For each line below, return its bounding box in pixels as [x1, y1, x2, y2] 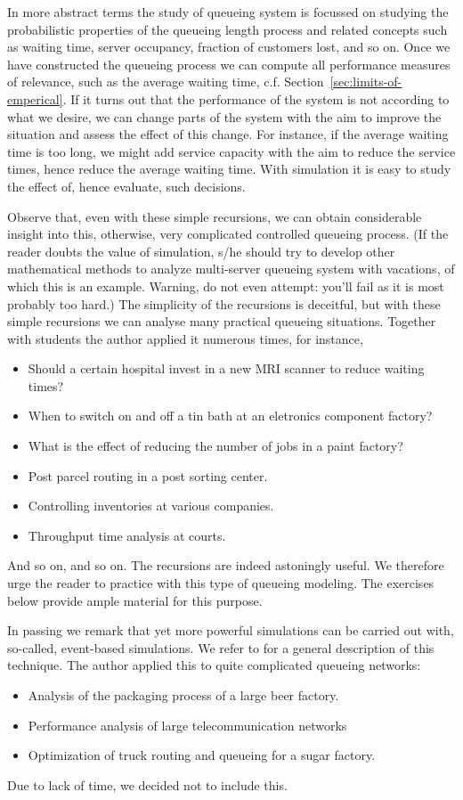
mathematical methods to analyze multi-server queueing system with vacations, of [7, 259, 455, 278]
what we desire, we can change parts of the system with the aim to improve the [7, 107, 442, 126]
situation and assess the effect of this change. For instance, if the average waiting [7, 125, 449, 143]
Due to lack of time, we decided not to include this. [7, 775, 288, 794]
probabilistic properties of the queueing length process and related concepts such [7, 20, 448, 38]
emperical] [7, 89, 63, 108]
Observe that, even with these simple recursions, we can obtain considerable [7, 207, 422, 225]
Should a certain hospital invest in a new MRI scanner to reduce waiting [28, 359, 425, 378]
